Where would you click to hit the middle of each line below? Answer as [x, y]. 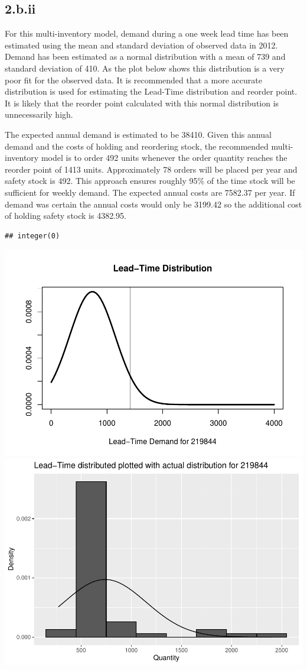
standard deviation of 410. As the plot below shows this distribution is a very [145, 68]
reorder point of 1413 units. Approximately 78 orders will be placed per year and [151, 169]
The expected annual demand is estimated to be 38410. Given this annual [138, 134]
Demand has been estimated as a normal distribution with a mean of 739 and [145, 56]
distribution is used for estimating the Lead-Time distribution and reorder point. [151, 91]
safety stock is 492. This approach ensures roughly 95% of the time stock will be [150, 181]
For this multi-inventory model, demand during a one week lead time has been [147, 33]
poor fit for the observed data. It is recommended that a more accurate [133, 80]
